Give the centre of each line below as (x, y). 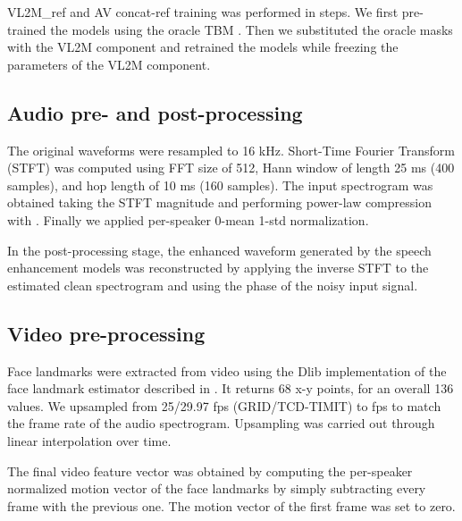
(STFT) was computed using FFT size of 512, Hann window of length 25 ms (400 (231, 168)
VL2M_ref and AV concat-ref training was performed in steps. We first (203, 12)
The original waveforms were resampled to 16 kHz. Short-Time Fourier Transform (231, 150)
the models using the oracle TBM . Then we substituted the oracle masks (252, 29)
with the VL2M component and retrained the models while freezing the (203, 47)
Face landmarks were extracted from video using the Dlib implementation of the (227, 370)
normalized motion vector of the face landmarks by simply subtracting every (217, 488)
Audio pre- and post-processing (155, 112)
